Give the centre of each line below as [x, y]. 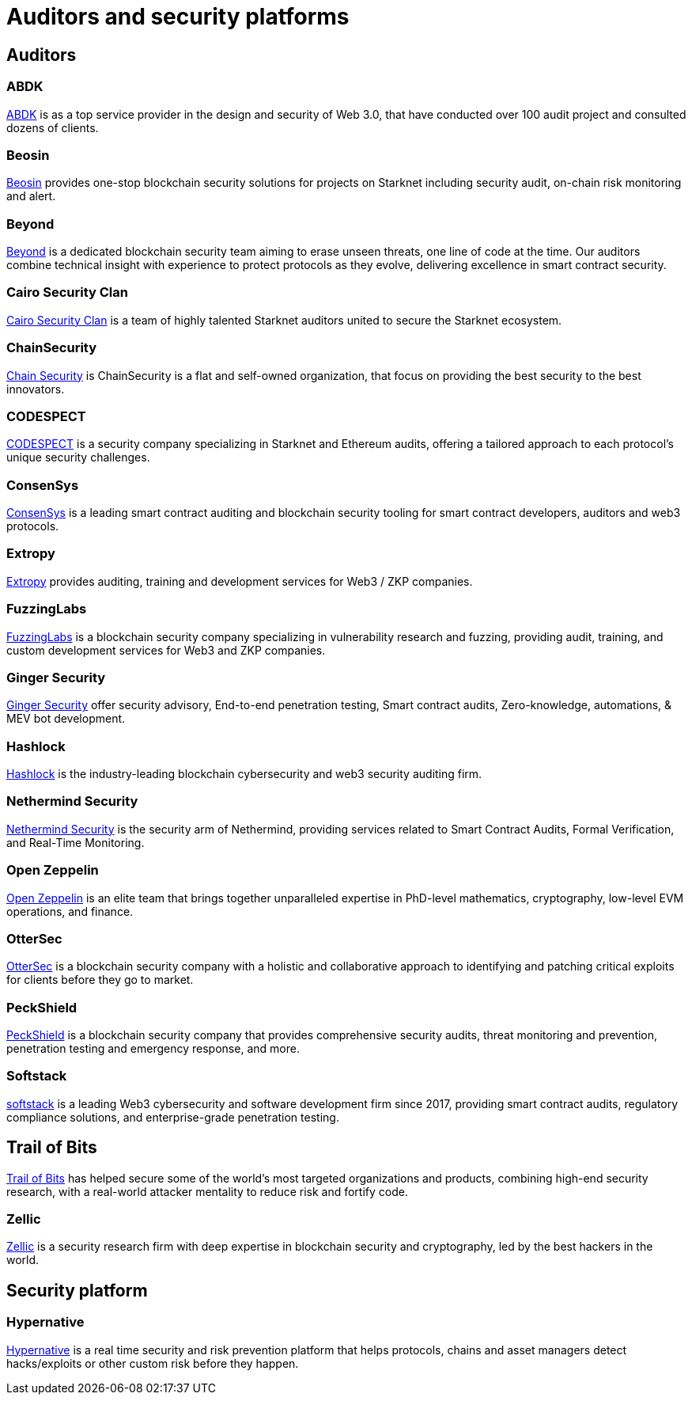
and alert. [31, 196]
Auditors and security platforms [178, 17]
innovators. [36, 389]
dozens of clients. [53, 127]
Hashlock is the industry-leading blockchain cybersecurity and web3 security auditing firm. [244, 774]
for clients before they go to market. [100, 980]
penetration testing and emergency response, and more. [153, 1049]
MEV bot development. [66, 719]
